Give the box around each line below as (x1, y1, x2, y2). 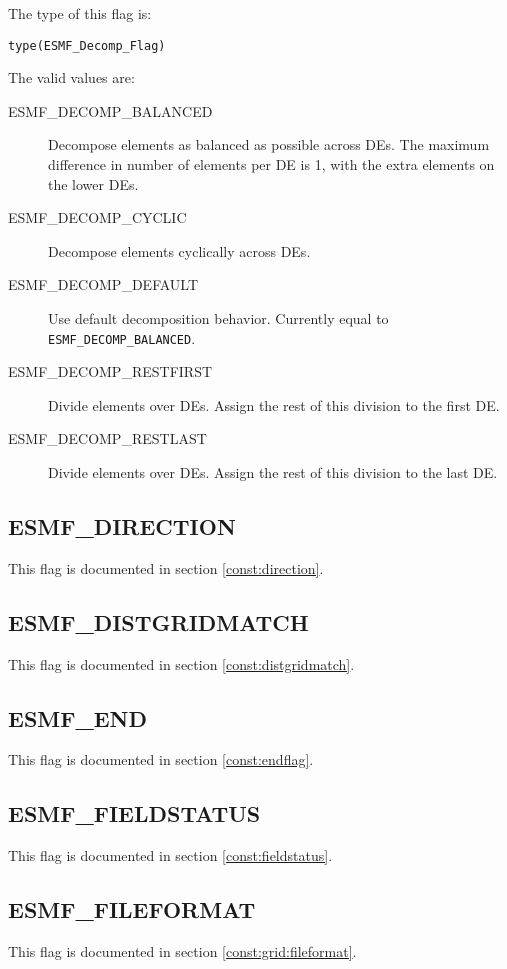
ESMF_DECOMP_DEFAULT (8, 274, 199, 295)
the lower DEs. (48, 173, 139, 194)
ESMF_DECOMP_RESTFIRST (8, 361, 213, 382)
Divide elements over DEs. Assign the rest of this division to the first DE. (48, 394, 500, 415)
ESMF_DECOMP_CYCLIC (8, 207, 187, 228)
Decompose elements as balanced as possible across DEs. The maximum (48, 134, 490, 155)
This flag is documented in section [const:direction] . (8, 557, 324, 578)
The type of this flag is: (8, 3, 152, 23)
